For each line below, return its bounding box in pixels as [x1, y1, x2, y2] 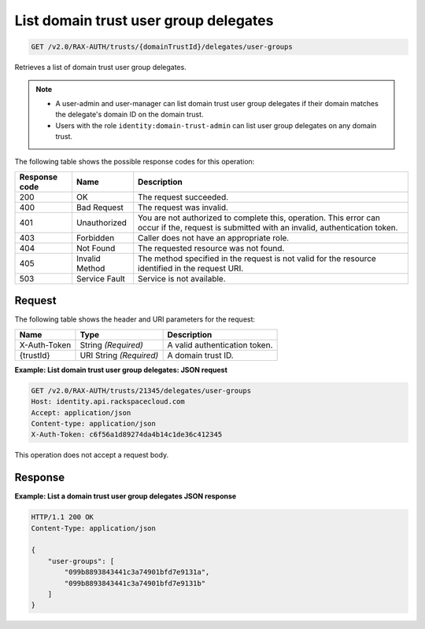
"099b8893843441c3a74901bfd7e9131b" [64, 579, 206, 587]
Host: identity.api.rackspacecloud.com [31, 397, 185, 406]
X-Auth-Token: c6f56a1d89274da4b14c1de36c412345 [31, 430, 223, 440]
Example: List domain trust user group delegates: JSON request [14, 365, 228, 374]
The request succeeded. [138, 191, 229, 202]
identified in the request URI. [138, 263, 244, 274]
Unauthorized [76, 217, 128, 228]
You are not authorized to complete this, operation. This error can [138, 212, 381, 223]
